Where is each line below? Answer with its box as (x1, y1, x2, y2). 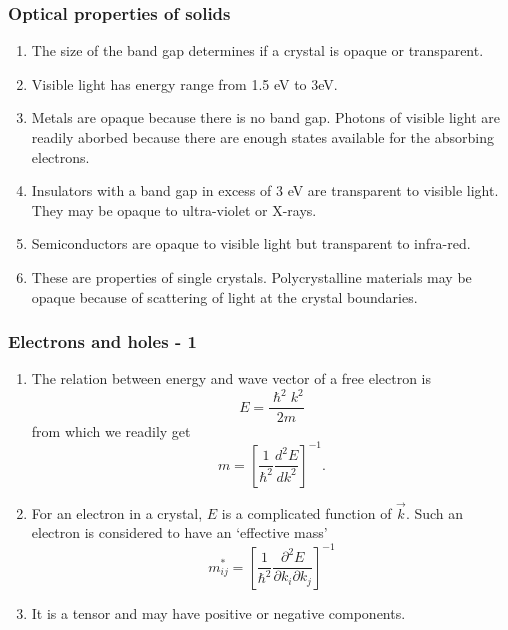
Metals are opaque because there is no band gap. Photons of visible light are (31, 107, 500, 128)
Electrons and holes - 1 (8, 329, 197, 354)
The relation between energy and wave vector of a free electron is (31, 368, 432, 389)
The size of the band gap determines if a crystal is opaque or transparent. (31, 40, 484, 61)
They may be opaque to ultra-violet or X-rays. (31, 199, 317, 220)
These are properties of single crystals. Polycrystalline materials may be (31, 266, 472, 287)
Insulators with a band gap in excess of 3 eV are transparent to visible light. (31, 180, 499, 201)
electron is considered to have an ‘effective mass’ (31, 522, 328, 543)
